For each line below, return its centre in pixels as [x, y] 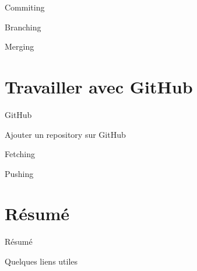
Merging [20, 46]
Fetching [20, 154]
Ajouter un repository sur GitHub [65, 134]
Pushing [19, 173]
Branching [23, 27]
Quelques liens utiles [41, 261]
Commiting [25, 7]
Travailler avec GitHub [99, 86]
